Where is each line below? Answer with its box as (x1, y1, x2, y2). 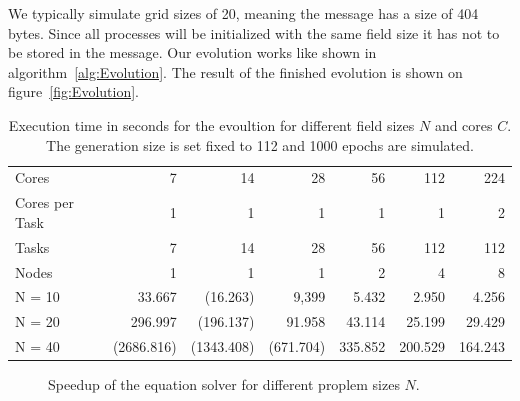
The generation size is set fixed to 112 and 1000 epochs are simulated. (46, 134, 474, 155)
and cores (434, 114, 493, 135)
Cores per (15, 192, 74, 213)
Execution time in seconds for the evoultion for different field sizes (8, 114, 415, 135)
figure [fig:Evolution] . (8, 81, 139, 102)
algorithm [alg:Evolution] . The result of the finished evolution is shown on (8, 61, 463, 82)
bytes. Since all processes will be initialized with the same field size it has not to (8, 22, 500, 43)
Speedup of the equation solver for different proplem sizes (48, 374, 400, 395)
